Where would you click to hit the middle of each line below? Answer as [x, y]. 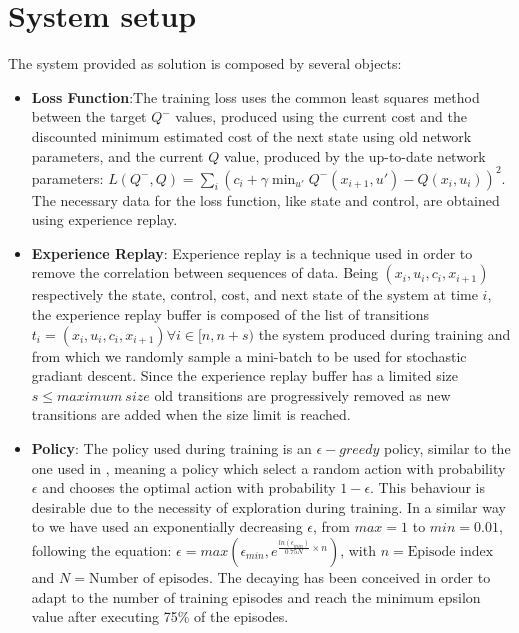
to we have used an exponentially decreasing [167, 526]
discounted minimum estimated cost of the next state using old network [251, 135]
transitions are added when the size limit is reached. [191, 414]
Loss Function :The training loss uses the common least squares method [255, 96]
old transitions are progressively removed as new [302, 394]
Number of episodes [148, 578]
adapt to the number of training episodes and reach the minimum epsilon [256, 596]
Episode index [450, 551]
